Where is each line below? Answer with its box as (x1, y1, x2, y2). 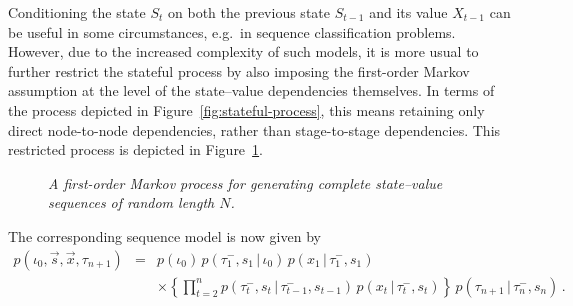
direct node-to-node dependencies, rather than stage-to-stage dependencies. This (8, 119, 501, 140)
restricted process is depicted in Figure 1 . (8, 139, 263, 160)
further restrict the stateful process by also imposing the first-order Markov (8, 60, 470, 81)
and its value (369, 2, 448, 22)
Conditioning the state (8, 2, 146, 22)
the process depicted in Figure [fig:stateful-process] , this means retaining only (8, 99, 485, 120)
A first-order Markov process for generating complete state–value (48, 172, 443, 193)
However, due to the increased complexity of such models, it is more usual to (8, 41, 479, 62)
